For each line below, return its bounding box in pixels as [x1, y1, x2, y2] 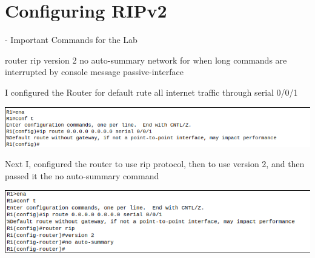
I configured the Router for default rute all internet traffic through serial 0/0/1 [5, 85, 298, 98]
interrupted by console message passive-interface [5, 65, 184, 78]
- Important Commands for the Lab [5, 33, 138, 46]
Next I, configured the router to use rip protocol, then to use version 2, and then [5, 157, 305, 170]
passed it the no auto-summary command [5, 169, 159, 182]
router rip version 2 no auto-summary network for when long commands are [5, 53, 287, 66]
